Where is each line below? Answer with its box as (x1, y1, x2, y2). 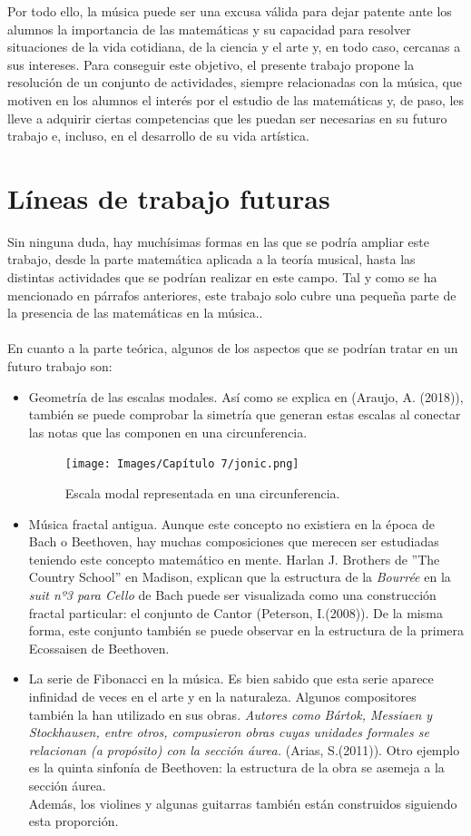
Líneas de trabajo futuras (7, 179, 330, 216)
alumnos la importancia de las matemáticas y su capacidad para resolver (7, 19, 411, 38)
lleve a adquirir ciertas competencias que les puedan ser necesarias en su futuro (7, 108, 447, 127)
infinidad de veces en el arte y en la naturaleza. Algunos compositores (28, 687, 417, 705)
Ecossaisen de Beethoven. (28, 638, 170, 657)
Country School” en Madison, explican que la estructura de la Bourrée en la (28, 567, 451, 586)
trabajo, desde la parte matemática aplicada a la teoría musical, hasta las (7, 250, 416, 269)
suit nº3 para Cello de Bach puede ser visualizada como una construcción (28, 585, 437, 605)
